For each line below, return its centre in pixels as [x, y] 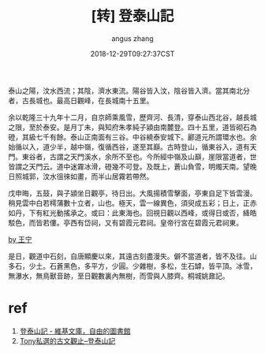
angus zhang [132, 38]
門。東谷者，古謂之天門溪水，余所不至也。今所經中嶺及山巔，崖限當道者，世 [132, 156]
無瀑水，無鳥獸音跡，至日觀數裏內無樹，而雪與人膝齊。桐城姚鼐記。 [119, 276]
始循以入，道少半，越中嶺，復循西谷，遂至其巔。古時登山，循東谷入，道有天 [132, 147]
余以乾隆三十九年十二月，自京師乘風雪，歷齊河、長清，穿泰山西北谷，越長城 [132, 117]
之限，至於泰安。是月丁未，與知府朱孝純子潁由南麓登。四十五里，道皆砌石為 [132, 127]
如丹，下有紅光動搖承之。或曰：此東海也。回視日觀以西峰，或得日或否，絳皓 [132, 213]
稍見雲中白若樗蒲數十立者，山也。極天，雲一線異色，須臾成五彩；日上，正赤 [132, 203]
